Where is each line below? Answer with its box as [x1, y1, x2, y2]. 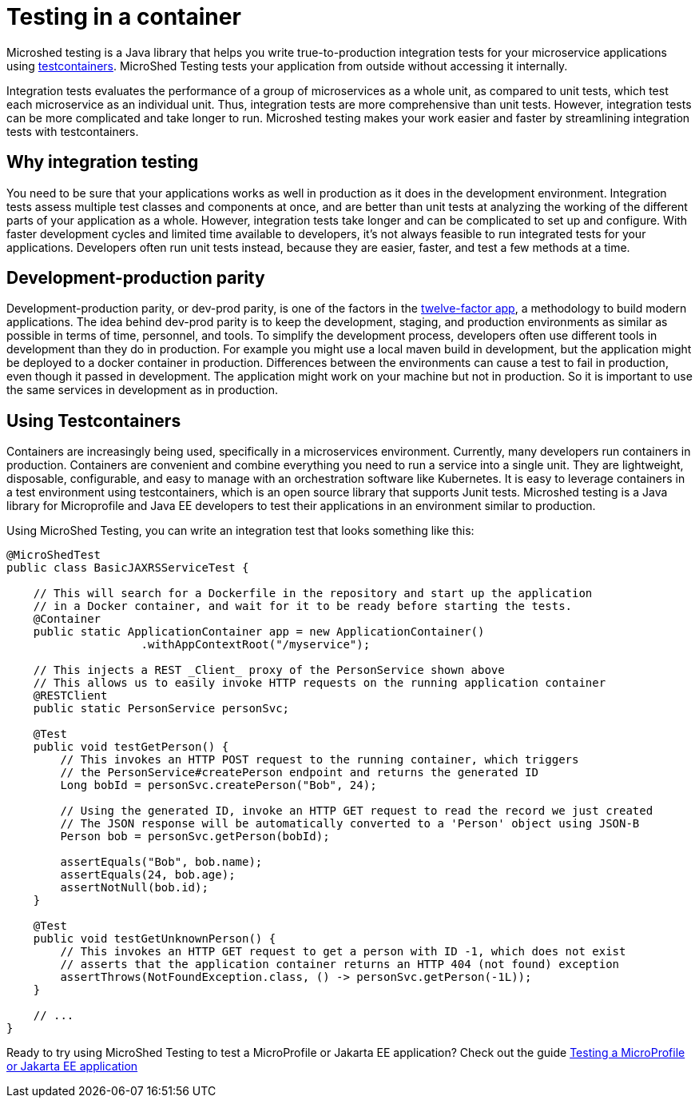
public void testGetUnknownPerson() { [33, 932, 276, 946]
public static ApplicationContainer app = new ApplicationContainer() [33, 625, 485, 639]
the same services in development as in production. [6, 383, 279, 397]
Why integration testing [6, 152, 199, 173]
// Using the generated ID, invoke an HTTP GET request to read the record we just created [60, 804, 653, 818]
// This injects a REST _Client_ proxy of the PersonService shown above [33, 664, 505, 677]
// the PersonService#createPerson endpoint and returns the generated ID [60, 766, 538, 779]
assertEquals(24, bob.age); [60, 868, 236, 882]
